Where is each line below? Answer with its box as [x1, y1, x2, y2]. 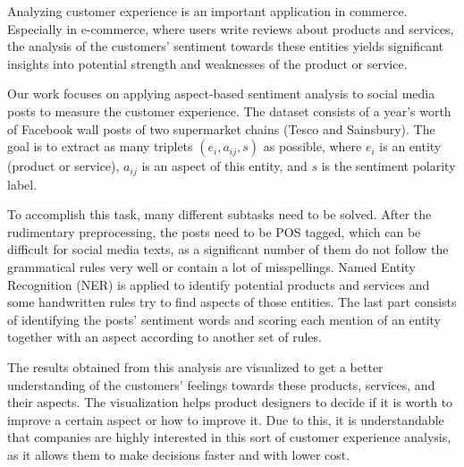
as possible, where [263, 137, 362, 156]
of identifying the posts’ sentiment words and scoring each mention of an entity [7, 310, 442, 328]
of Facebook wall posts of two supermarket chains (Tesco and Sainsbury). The [7, 119, 435, 138]
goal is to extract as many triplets [7, 137, 193, 156]
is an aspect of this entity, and [141, 157, 308, 175]
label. [7, 174, 38, 193]
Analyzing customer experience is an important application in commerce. [7, 2, 408, 20]
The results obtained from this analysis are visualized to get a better [7, 357, 384, 376]
